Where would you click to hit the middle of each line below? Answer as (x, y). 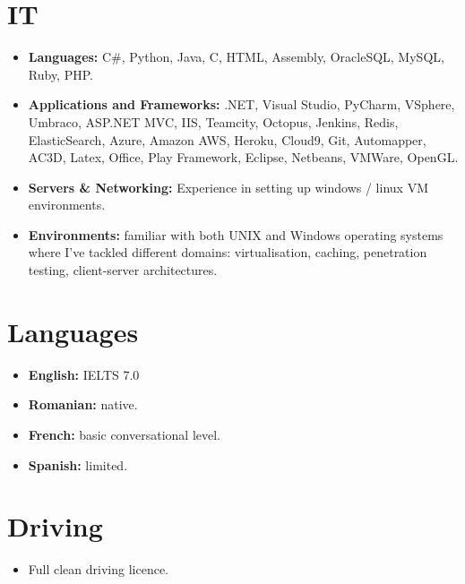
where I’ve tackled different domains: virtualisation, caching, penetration (228, 252)
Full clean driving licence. (98, 569)
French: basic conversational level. (125, 434)
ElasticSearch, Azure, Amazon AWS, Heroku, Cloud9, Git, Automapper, (227, 139)
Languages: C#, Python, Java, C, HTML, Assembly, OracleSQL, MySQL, (236, 57)
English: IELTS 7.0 (84, 374)
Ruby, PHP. (60, 74)
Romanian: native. (83, 404)
